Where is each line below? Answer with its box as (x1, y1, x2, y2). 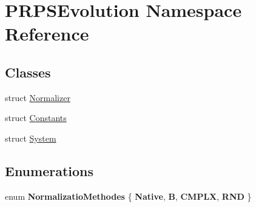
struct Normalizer (5, 91, 70, 103)
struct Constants (5, 111, 67, 124)
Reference (5, 21, 89, 46)
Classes (5, 62, 51, 81)
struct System (5, 131, 56, 144)
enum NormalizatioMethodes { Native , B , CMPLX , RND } (5, 189, 252, 202)
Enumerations (5, 161, 94, 180)
